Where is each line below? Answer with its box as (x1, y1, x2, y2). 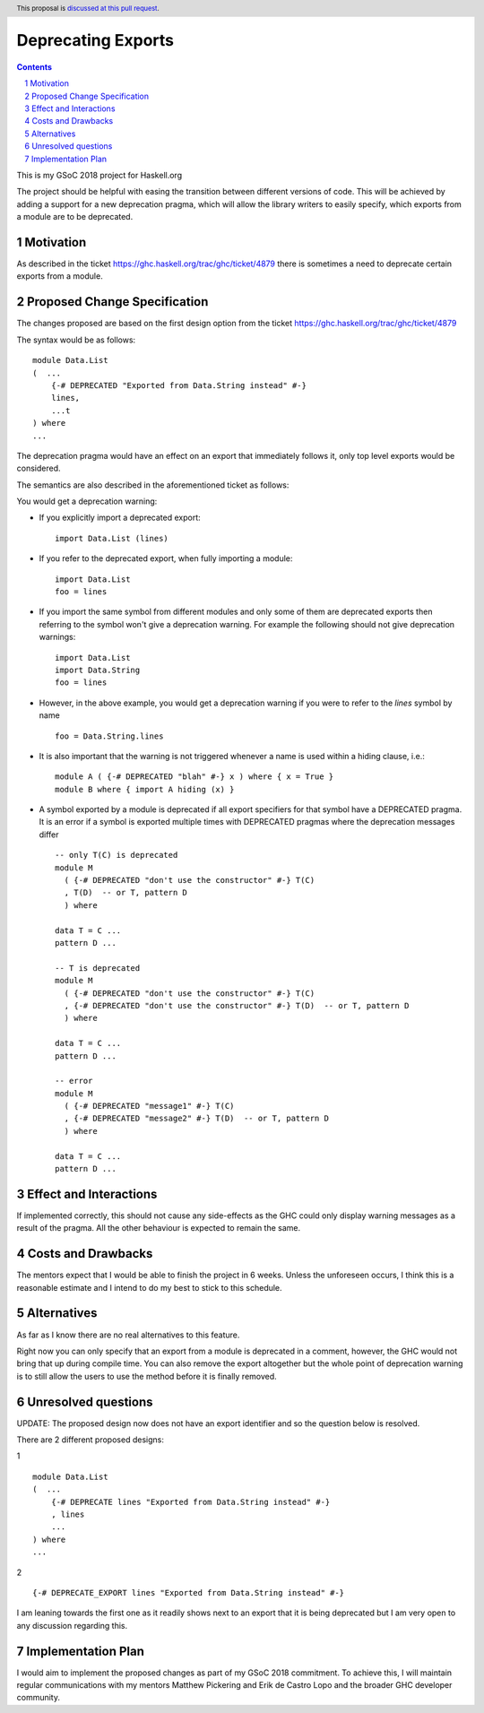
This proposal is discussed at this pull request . (16, 4, 160, 13)
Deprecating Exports (16, 30, 175, 51)
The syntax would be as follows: (16, 334, 136, 345)
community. (16, 1692, 60, 1703)
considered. (16, 463, 61, 474)
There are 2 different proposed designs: (16, 1434, 165, 1445)
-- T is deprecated (55, 963, 141, 973)
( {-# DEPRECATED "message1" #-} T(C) (64, 1101, 235, 1112)
